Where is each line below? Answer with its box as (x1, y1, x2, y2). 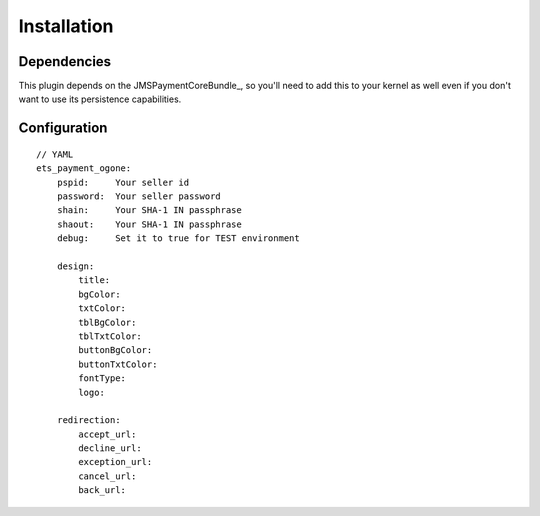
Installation (18, 15, 114, 37)
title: (78, 275, 111, 286)
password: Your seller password (56, 191, 222, 202)
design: (56, 260, 95, 272)
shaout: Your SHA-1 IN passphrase (56, 218, 242, 230)
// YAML (36, 148, 74, 160)
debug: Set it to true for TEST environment (56, 233, 300, 244)
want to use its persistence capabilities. (18, 93, 182, 105)
